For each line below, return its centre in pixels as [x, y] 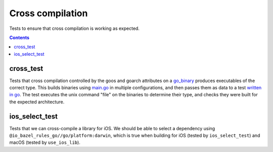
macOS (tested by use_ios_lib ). [45, 142]
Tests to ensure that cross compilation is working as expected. [75, 28]
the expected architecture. [37, 102]
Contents [19, 37]
